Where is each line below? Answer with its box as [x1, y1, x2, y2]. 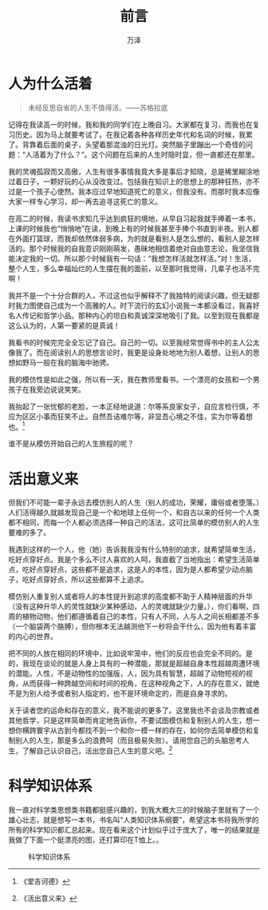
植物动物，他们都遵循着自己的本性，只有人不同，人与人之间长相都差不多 [22, 612, 260, 621]
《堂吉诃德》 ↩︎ [19, 876, 70, 886]
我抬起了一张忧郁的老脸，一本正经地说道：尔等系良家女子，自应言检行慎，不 [8, 401, 260, 411]
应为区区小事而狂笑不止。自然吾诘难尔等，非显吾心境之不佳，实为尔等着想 [8, 411, 253, 421]
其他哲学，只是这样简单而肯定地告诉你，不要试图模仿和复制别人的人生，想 [8, 716, 253, 725]
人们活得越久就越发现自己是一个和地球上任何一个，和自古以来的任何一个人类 [8, 508, 260, 517]
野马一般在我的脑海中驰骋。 [22, 357, 113, 367]
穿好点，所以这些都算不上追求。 [42, 575, 148, 585]
